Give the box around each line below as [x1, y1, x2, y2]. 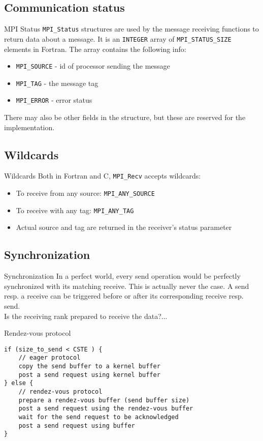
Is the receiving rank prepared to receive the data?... [4, 310, 168, 321]
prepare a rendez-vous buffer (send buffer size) [18, 396, 190, 404]
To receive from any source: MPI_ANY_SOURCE [16, 188, 155, 198]
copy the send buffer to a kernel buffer [18, 363, 160, 370]
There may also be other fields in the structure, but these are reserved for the [4, 112, 246, 123]
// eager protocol [18, 354, 81, 362]
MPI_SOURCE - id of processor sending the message [16, 61, 170, 71]
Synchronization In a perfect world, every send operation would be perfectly [4, 271, 241, 281]
